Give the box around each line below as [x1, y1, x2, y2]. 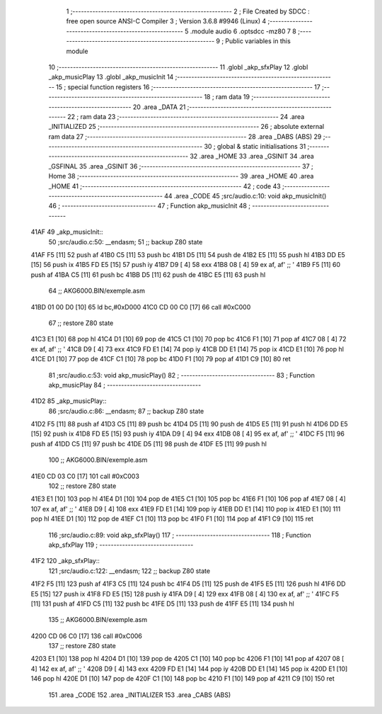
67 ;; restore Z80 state [48, 319, 114, 327]
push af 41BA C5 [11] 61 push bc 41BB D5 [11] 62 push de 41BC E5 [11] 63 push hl [30, 270, 266, 279]
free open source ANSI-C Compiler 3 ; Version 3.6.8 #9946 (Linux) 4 [66, 17, 267, 25]
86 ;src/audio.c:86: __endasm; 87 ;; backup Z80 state [48, 407, 204, 415]
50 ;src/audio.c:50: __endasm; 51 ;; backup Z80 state [48, 237, 203, 246]
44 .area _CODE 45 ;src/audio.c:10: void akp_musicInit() [163, 192, 327, 200]
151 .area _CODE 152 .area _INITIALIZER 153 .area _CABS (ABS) [48, 691, 231, 699]
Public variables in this [225, 37, 291, 45]
